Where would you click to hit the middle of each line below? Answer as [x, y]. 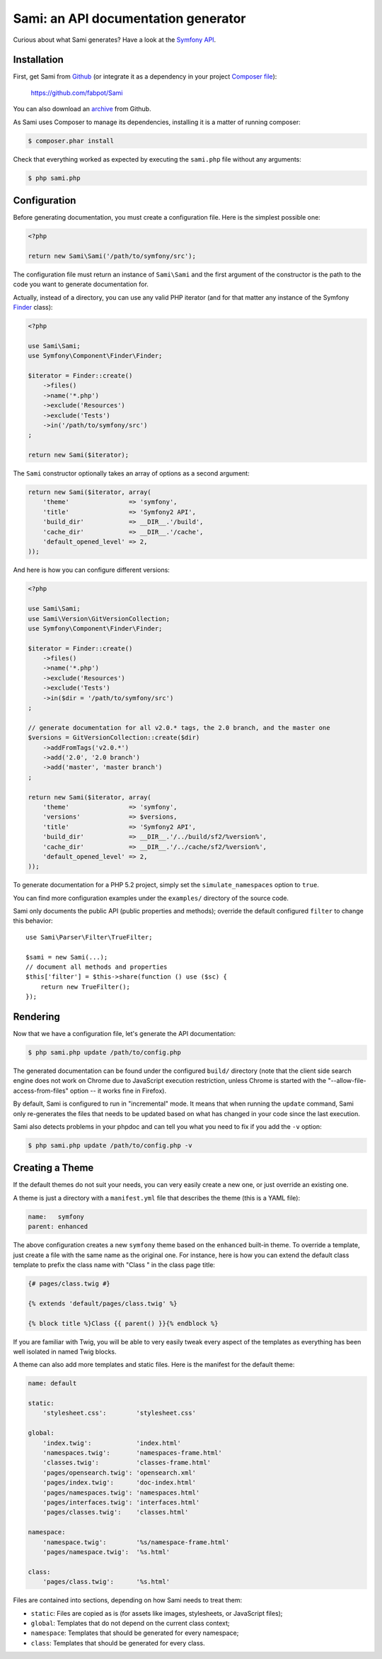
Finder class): [33, 307]
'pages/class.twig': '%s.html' [106, 1582]
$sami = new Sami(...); [67, 957]
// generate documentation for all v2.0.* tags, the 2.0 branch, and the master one [179, 727]
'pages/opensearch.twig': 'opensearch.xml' [119, 1473]
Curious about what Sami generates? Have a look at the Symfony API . [115, 40]
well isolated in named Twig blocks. [65, 1351]
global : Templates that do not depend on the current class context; [130, 1623]
